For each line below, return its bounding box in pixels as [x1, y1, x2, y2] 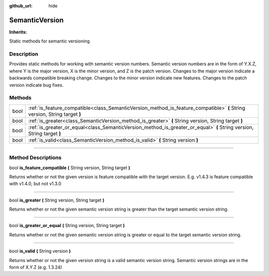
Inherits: [9, 29, 27, 35]
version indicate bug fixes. [9, 82, 64, 88]
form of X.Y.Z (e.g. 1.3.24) [9, 265, 62, 271]
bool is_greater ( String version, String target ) [9, 197, 105, 203]
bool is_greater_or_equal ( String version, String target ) [9, 223, 125, 229]
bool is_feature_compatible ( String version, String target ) [9, 165, 131, 171]
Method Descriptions [9, 154, 62, 161]
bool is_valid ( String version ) [9, 248, 71, 254]
